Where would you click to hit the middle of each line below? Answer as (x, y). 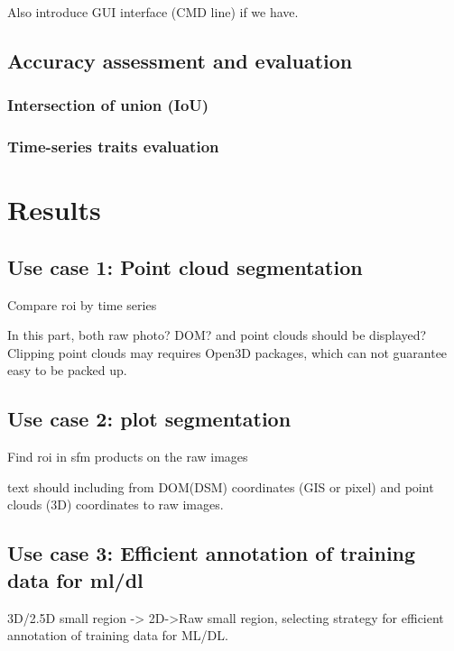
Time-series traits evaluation (113, 147)
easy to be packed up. (67, 370)
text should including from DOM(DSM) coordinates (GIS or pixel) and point (221, 486)
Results (54, 210)
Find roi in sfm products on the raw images (128, 457)
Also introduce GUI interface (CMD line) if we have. (153, 12)
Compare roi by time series (82, 304)
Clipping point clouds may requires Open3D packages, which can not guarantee (227, 352)
